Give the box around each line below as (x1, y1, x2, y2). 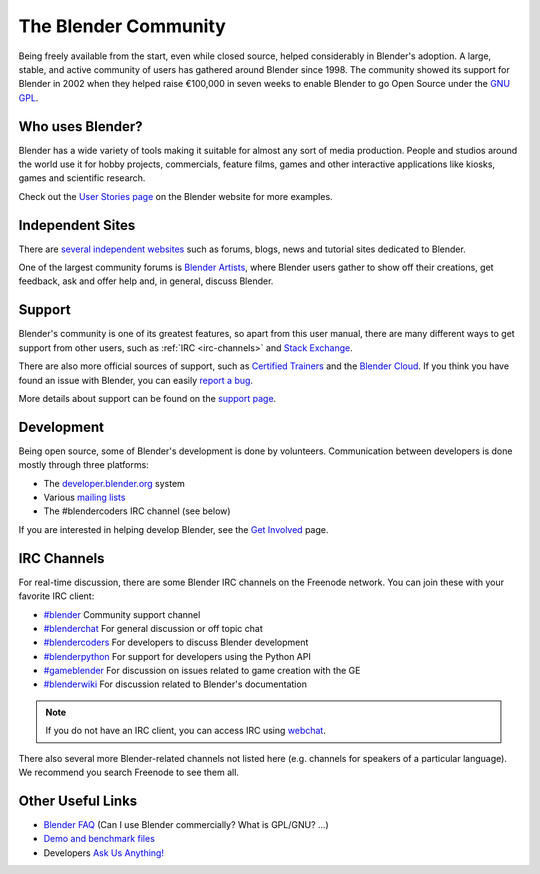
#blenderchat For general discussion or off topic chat (43, 622, 264, 634)
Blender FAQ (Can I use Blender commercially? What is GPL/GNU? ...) (43, 818, 329, 830)
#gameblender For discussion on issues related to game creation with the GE (43, 665, 361, 677)
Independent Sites (18, 216, 136, 234)
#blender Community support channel (43, 608, 201, 620)
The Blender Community (18, 15, 227, 37)
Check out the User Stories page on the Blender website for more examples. (18, 190, 334, 202)
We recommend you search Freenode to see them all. (18, 766, 240, 779)
